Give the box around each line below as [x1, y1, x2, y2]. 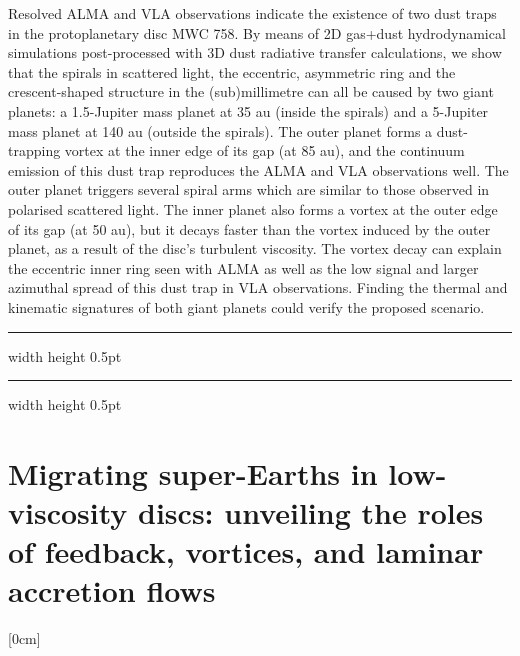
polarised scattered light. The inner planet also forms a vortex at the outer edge [8, 198, 498, 219]
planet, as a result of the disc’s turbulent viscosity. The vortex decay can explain [8, 238, 502, 259]
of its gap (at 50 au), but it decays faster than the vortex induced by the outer [8, 218, 491, 239]
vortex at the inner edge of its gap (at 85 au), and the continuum [64, 140, 465, 161]
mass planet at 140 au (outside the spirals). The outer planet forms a [8, 120, 433, 141]
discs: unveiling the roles [138, 492, 484, 533]
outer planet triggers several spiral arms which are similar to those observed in [8, 179, 490, 200]
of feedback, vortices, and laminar [8, 531, 484, 572]
